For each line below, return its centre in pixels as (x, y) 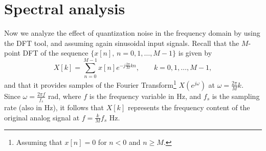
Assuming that (39, 142)
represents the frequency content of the (189, 107)
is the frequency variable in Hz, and (145, 96)
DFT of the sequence (56, 53)
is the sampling (236, 96)
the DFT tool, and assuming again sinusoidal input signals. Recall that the (122, 43)
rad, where (64, 96)
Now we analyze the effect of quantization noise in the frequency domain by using (132, 33)
